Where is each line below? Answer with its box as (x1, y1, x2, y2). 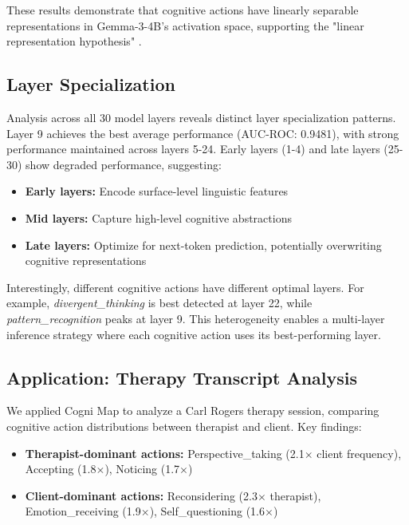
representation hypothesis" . (6, 33, 142, 49)
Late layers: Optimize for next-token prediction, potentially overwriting (25, 236, 382, 253)
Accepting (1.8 (25, 460, 96, 477)
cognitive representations (25, 252, 147, 269)
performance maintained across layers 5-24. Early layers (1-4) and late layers (6, 140, 380, 157)
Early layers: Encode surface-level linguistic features (25, 183, 289, 199)
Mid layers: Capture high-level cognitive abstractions (25, 209, 292, 226)
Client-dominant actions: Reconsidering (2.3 (25, 487, 258, 503)
